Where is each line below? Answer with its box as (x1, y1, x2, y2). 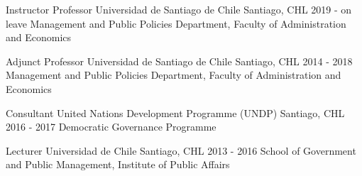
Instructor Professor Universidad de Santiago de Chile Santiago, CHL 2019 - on (6, 2, 352, 16)
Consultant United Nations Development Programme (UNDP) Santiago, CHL (6, 105, 345, 120)
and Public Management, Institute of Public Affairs (6, 157, 230, 172)
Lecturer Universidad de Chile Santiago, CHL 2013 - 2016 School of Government (6, 143, 356, 158)
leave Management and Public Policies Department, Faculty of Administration (6, 16, 346, 31)
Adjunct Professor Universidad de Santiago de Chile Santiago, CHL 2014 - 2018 (6, 53, 353, 68)
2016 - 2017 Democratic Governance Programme (6, 119, 216, 134)
